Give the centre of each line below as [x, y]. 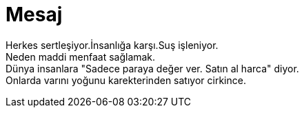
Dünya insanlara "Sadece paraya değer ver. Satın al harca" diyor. [152, 68]
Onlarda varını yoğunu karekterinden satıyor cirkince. [126, 80]
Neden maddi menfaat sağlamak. [81, 56]
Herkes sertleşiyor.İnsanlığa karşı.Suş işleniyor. [112, 45]
